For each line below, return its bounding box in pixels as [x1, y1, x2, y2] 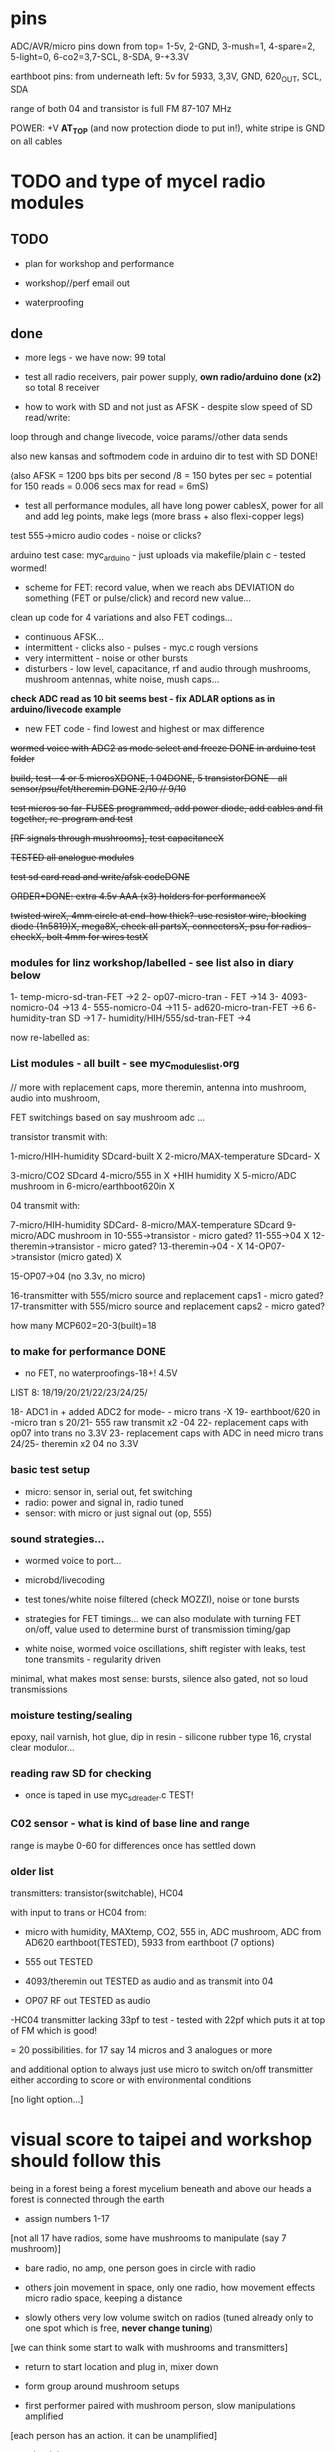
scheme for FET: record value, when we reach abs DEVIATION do [24, 582, 295, 594]
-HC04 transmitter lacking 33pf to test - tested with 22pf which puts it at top [10, 2013, 326, 2026]
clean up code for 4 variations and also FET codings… [10, 612, 233, 624]
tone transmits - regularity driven [24, 1653, 162, 1665]
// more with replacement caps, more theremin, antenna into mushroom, [10, 1082, 307, 1093]
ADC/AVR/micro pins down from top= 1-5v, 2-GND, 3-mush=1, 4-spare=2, [10, 40, 316, 52]
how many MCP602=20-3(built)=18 [10, 1320, 157, 1331]
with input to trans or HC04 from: [10, 1906, 147, 1918]
